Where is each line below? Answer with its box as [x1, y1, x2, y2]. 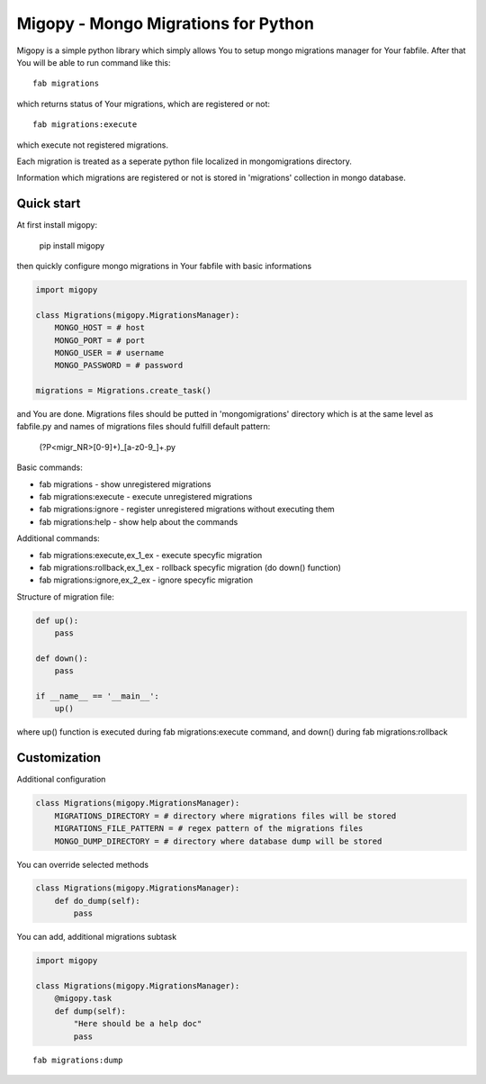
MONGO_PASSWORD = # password [54, 360, 184, 371]
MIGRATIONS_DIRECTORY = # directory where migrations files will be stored [54, 810, 397, 821]
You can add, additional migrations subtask [16, 932, 177, 943]
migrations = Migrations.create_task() [35, 385, 211, 396]
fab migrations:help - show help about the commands [39, 516, 238, 527]
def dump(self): [54, 1006, 126, 1016]
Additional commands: [16, 533, 101, 544]
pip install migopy [39, 239, 105, 251]
